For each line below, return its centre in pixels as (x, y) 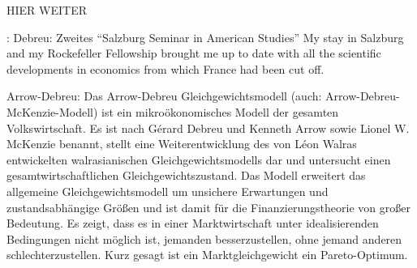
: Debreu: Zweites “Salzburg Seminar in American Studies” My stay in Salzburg (205, 37)
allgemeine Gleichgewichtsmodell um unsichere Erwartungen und (168, 191)
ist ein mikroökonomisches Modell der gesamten (220, 111)
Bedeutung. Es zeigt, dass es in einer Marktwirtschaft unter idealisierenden (193, 223)
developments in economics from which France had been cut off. (166, 68)
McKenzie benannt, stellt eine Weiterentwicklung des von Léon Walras (182, 144)
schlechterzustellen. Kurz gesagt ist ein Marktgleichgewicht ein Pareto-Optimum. (207, 255)
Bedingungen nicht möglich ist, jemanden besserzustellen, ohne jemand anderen (204, 238)
